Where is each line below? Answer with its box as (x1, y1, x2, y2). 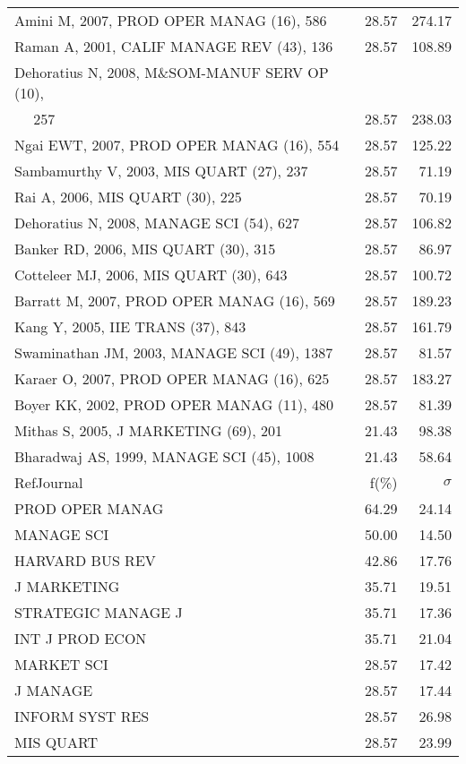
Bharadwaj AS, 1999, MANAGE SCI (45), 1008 (14, 446, 315, 467)
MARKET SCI (14, 654, 108, 674)
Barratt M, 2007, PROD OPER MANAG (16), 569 (14, 290, 335, 311)
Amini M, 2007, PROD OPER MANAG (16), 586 (14, 10, 327, 30)
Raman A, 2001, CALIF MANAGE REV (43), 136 (14, 36, 333, 56)
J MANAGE (14, 680, 93, 700)
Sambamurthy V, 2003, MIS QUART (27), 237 (14, 160, 308, 181)
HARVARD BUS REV (14, 550, 156, 571)
